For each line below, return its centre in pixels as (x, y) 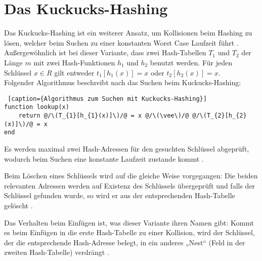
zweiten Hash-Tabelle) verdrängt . (57, 252)
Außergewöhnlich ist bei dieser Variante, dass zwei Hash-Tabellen (105, 52)
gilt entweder (74, 72)
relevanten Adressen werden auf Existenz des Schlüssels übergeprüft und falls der (130, 185)
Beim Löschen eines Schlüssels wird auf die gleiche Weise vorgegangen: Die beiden (131, 176)
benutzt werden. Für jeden (191, 62)
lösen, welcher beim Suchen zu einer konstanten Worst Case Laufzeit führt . (121, 42)
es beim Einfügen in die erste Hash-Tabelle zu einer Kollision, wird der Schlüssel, (129, 232)
